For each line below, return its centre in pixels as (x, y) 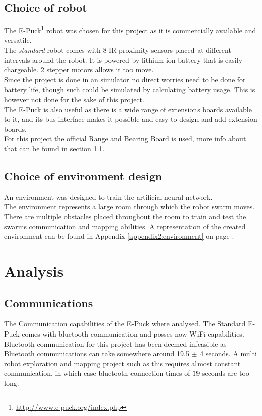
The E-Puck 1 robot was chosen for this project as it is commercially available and (130, 29)
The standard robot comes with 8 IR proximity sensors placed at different (118, 50)
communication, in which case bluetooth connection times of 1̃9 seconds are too (127, 373)
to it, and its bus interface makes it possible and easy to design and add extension (131, 119)
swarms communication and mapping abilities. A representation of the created (125, 226)
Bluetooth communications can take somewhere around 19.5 (97, 353)
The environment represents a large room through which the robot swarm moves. (129, 206)
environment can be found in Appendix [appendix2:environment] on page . (119, 236)
